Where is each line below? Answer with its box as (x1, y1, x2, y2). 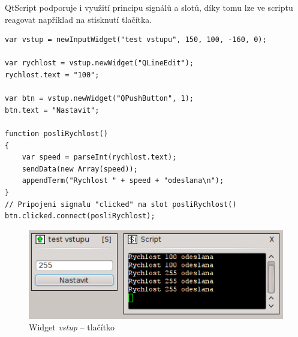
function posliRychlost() (5, 129, 108, 138)
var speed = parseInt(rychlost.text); (22, 153, 177, 162)
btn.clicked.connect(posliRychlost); (5, 212, 155, 221)
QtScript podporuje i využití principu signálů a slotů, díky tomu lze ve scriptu (5, 1, 293, 13)
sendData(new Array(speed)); (22, 164, 138, 173)
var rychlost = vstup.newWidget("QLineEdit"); (5, 59, 194, 68)
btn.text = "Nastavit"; (5, 106, 100, 115)
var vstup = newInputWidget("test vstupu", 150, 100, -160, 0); (5, 35, 267, 44)
